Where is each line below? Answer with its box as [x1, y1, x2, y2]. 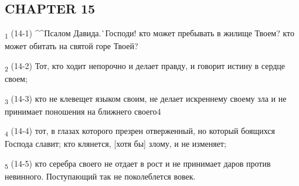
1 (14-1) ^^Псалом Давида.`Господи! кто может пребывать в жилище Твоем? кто [5, 27, 295, 40]
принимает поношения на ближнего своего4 [5, 105, 161, 117]
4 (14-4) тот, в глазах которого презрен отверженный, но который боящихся [5, 125, 275, 139]
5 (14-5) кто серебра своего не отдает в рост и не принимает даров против [5, 157, 271, 171]
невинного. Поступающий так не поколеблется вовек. [5, 170, 196, 182]
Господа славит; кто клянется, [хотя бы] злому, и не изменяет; [5, 137, 226, 150]
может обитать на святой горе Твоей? [5, 40, 138, 52]
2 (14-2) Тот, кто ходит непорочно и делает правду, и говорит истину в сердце [5, 59, 286, 73]
